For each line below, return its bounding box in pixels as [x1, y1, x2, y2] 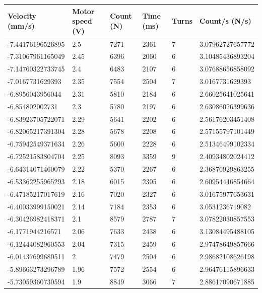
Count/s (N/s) [200, 16, 251, 26]
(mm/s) [8, 20, 35, 31]
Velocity [8, 11, 37, 21]
